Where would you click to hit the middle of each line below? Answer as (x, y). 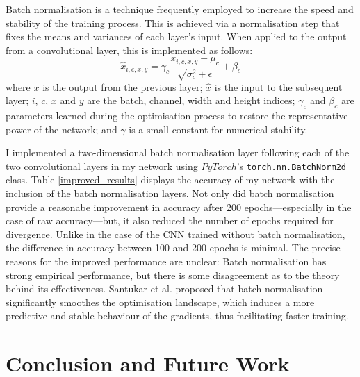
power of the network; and (62, 129)
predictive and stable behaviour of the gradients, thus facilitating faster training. (177, 316)
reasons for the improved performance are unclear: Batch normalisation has (166, 261)
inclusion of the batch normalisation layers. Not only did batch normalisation (170, 193)
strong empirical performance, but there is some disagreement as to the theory (173, 275)
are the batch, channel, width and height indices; (191, 100)
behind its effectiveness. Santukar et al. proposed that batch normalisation (164, 288)
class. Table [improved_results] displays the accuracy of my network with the (170, 179)
